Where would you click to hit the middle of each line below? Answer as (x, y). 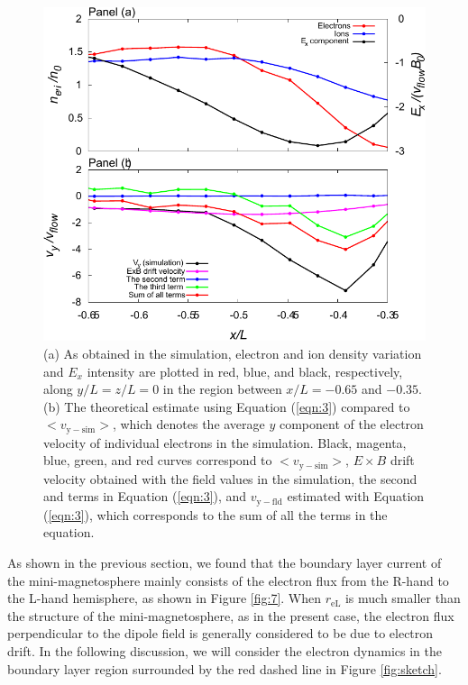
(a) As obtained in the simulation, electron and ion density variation (233, 353)
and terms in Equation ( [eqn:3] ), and (145, 496)
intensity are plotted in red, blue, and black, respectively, (245, 371)
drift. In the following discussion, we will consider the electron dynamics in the (225, 651)
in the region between (222, 389)
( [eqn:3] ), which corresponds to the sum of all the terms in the (216, 514)
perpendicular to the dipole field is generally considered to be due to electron (220, 633)
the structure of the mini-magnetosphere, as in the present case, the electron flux (231, 615)
